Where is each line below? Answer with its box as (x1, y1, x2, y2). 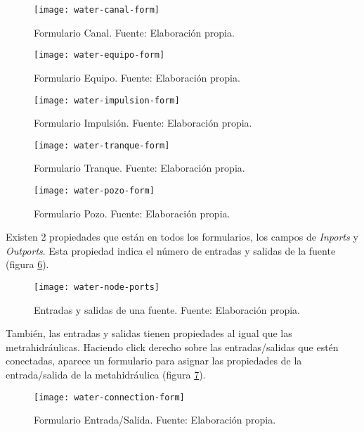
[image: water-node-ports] (34, 282, 160, 293)
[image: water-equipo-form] (34, 50, 165, 61)
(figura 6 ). (6, 257, 49, 272)
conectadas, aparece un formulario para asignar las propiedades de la (6, 353, 302, 368)
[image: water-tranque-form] (34, 140, 170, 151)
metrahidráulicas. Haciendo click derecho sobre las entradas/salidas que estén (6, 339, 339, 354)
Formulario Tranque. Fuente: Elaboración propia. (34, 160, 245, 175)
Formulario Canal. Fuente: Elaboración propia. (34, 25, 235, 39)
